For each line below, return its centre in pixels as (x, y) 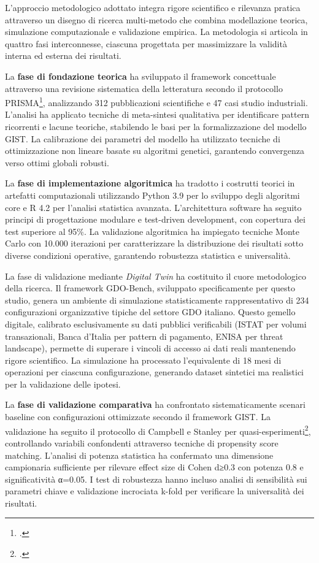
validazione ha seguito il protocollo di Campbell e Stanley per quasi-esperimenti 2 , (158, 430)
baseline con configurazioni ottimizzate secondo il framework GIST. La (138, 417)
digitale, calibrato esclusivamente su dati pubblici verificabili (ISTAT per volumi (156, 324)
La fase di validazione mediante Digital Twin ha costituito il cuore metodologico (156, 276)
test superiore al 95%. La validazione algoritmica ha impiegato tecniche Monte (152, 231)
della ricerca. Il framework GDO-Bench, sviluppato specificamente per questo (150, 288)
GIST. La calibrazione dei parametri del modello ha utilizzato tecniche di (143, 138)
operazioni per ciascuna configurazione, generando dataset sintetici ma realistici (155, 372)
